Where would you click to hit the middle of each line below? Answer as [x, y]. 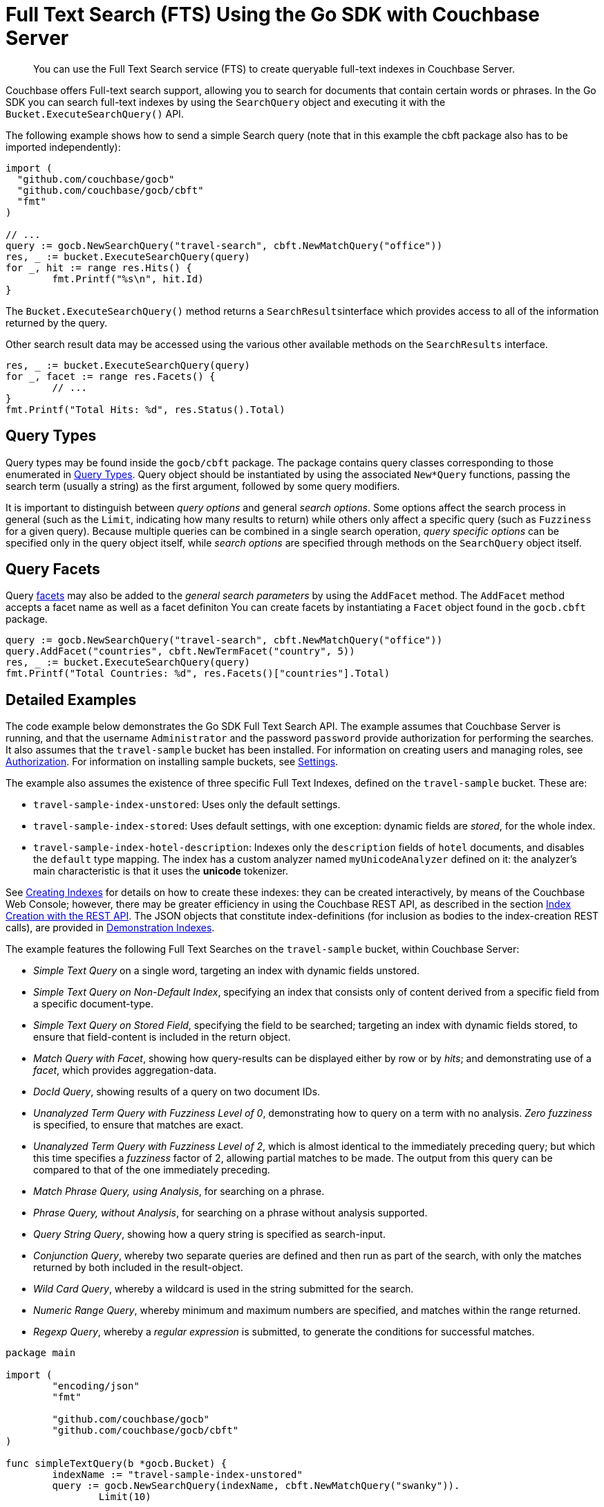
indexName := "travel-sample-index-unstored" [177, 1475]
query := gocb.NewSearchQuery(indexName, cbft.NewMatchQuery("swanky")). [256, 1486]
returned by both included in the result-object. [138, 1268]
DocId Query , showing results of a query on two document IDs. [177, 1092]
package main [41, 1353]
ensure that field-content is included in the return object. [162, 1037]
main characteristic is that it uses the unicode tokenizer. [161, 871]
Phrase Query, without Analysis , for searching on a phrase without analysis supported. [230, 1213]
